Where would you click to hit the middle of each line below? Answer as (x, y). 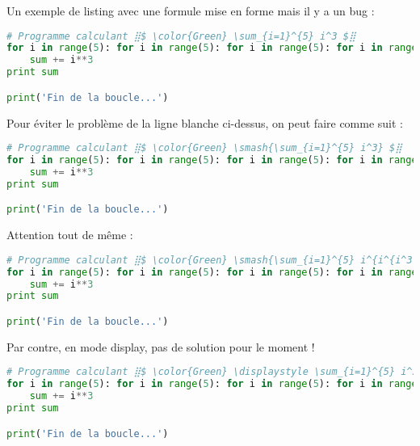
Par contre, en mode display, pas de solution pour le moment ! (161, 346)
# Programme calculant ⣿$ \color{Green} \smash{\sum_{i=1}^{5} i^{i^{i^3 (210, 260)
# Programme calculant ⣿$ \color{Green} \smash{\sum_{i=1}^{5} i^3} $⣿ (204, 148)
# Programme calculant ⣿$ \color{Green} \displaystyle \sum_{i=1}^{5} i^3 (212, 372)
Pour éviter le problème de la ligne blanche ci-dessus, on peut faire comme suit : (205, 122)
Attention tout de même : (70, 235)
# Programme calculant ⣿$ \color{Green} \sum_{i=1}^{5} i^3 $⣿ (181, 36)
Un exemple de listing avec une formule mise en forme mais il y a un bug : (191, 11)
